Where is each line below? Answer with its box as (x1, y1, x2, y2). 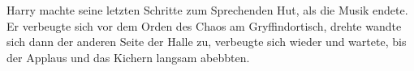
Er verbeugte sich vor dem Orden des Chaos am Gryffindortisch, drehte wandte (6, 17, 402, 34)
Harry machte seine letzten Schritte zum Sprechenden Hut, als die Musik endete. (6, 2, 408, 18)
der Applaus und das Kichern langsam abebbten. (6, 48, 250, 65)
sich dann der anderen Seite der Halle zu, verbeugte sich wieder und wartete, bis (6, 33, 407, 50)
